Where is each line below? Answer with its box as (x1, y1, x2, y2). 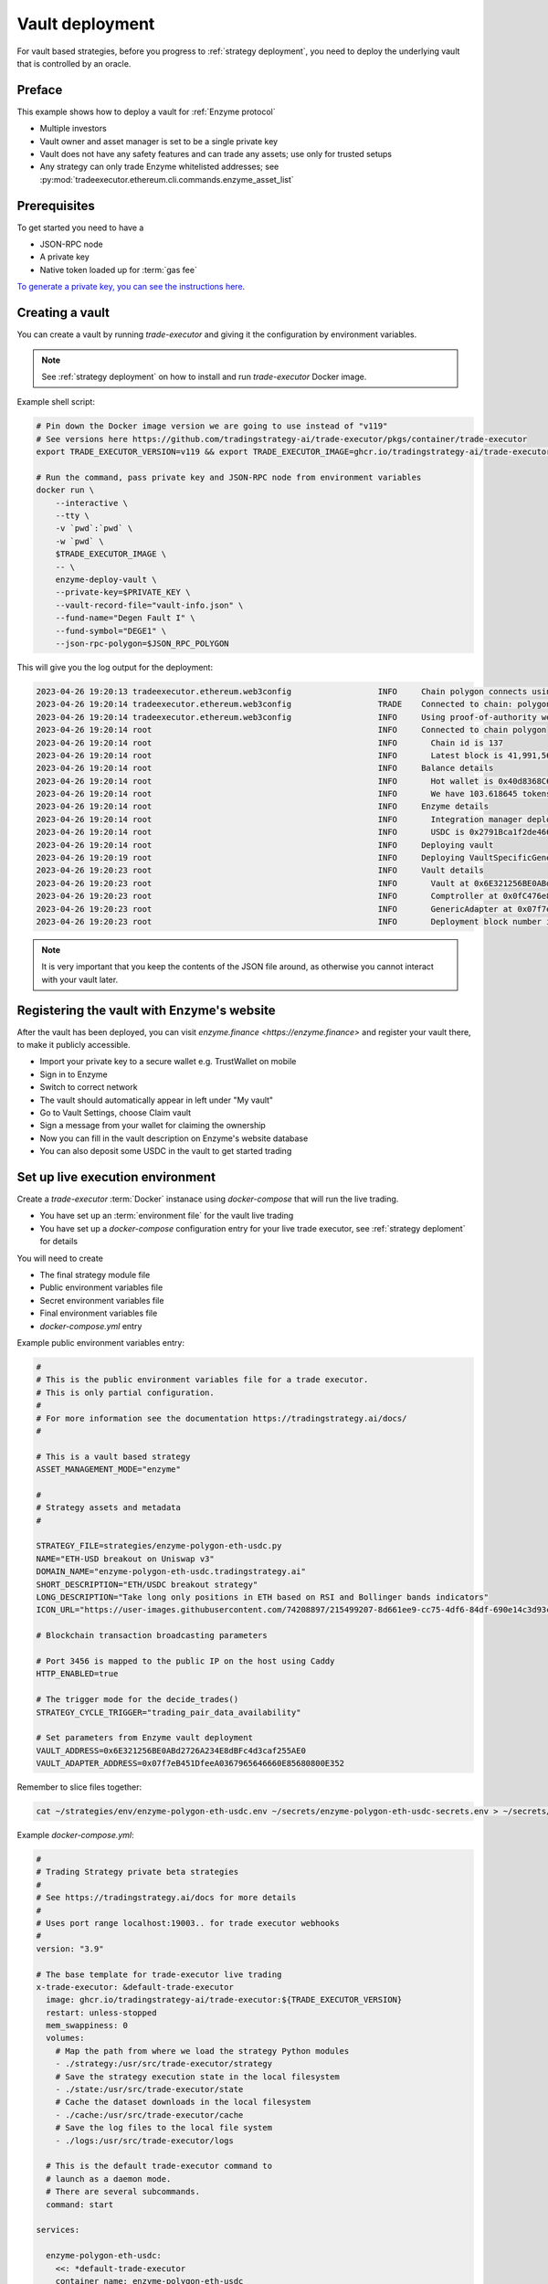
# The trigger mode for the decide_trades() (36, 1695, 239, 1705)
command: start (46, 2199, 114, 2210)
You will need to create (16, 1253, 104, 1264)
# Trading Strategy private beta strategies (36, 1866, 239, 1877)
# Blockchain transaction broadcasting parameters (36, 1631, 269, 1641)
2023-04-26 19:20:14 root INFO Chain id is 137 (36, 737, 504, 748)
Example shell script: (16, 397, 96, 407)
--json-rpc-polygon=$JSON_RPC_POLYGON (55, 638, 229, 649)
